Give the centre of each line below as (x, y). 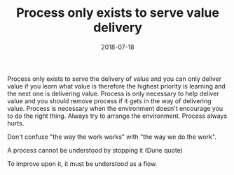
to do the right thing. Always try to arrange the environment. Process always (117, 116)
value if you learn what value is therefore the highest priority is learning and (116, 86)
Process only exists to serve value (118, 13)
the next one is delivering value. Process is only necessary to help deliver (113, 93)
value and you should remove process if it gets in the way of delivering (109, 101)
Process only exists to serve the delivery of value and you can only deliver (115, 79)
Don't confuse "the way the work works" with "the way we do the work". (112, 137)
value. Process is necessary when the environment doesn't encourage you (115, 108)
